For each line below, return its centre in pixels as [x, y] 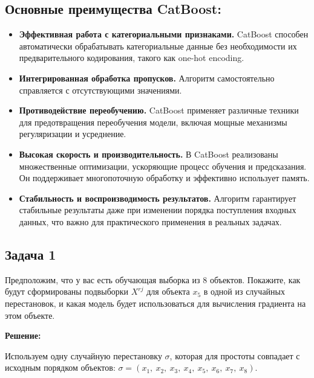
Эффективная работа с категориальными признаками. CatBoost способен [164, 34]
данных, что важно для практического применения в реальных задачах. [150, 221]
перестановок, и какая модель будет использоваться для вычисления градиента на [155, 303]
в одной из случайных [244, 291]
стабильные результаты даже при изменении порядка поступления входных [158, 210]
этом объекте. [30, 315]
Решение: [23, 335]
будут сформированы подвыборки [67, 291]
